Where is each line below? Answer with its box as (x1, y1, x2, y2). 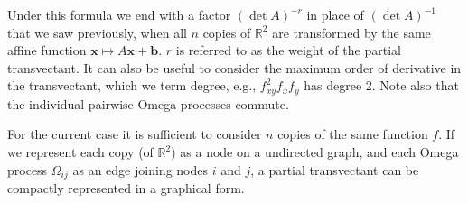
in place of (306, 5, 364, 23)
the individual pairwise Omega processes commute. (7, 94, 289, 113)
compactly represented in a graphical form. (7, 179, 245, 198)
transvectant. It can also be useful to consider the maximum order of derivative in (7, 58, 462, 77)
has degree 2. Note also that (304, 76, 459, 95)
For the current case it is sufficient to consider (7, 125, 262, 143)
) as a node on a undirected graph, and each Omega (171, 143, 459, 161)
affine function (7, 41, 87, 60)
